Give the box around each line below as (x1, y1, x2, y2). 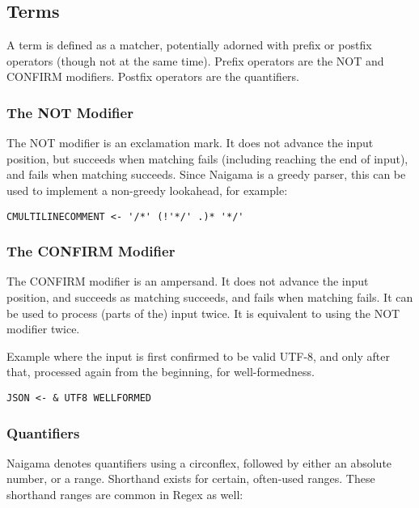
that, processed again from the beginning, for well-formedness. (6, 363, 315, 380)
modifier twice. (6, 320, 80, 337)
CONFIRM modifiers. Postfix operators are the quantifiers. (6, 68, 299, 85)
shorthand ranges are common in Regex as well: (6, 486, 243, 503)
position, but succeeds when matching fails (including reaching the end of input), (6, 150, 408, 167)
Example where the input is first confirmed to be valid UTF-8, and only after (6, 347, 390, 364)
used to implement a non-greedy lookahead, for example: (6, 181, 288, 198)
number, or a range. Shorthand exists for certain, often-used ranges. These (6, 470, 375, 487)
